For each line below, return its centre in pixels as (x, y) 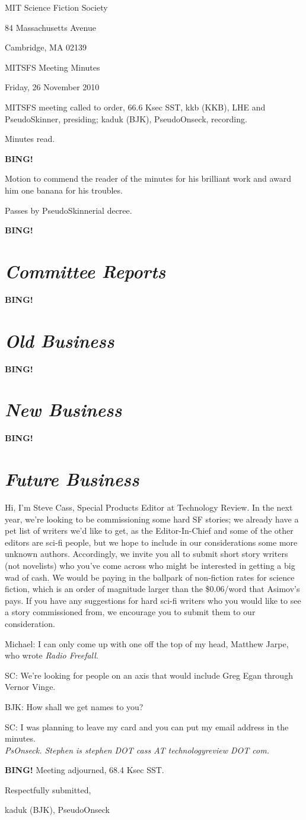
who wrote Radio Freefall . (52, 655)
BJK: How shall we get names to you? (74, 706)
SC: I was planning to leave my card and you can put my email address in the (147, 726)
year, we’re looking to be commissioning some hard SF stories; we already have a (152, 519)
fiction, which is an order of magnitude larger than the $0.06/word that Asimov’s (152, 589)
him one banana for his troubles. (64, 190)
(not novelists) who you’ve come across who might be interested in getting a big (150, 565)
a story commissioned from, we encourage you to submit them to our (130, 612)
